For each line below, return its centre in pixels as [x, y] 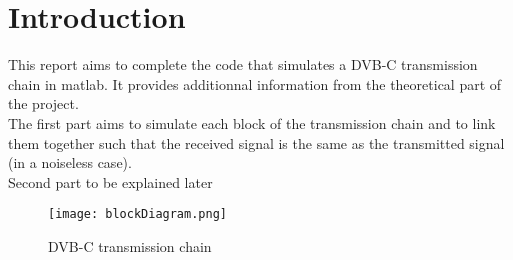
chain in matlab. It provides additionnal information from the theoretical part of [255, 83]
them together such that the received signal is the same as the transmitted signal [256, 142]
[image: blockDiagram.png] [137, 214]
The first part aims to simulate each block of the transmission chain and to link [252, 122]
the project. [43, 103]
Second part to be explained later [110, 181]
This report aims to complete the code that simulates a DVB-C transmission [243, 64]
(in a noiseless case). [70, 162]
